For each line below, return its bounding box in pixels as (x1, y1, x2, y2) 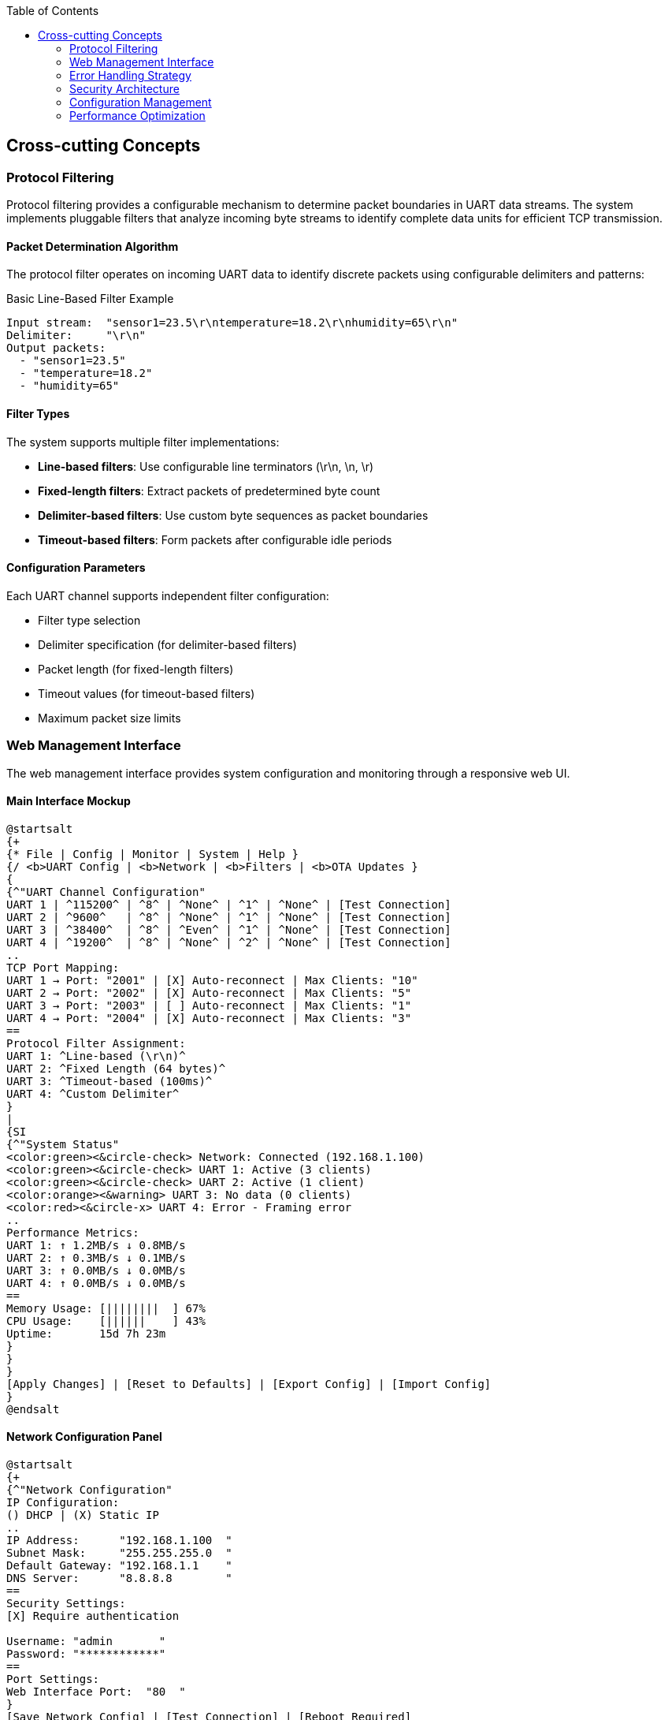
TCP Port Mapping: (6, 961, 120, 974)
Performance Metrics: (6, 1226, 139, 1239)
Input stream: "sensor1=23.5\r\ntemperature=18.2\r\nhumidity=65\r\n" (6, 316, 458, 330)
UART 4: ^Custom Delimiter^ (6, 1087, 180, 1100)
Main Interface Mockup (6, 794, 131, 808)
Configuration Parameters (6, 561, 146, 575)
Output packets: (6, 341, 106, 355)
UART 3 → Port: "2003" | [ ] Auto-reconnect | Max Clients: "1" (6, 998, 412, 1012)
